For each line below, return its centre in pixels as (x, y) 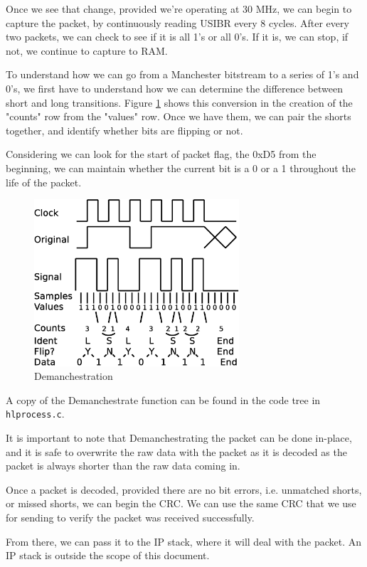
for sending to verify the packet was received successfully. (130, 518)
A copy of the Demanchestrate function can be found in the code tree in (163, 399)
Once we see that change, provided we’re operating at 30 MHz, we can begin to (179, 9)
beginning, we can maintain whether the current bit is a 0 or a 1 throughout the (181, 168)
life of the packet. (44, 182)
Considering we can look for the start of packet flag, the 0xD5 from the (161, 154)
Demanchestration (74, 376)
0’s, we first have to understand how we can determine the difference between (174, 88)
